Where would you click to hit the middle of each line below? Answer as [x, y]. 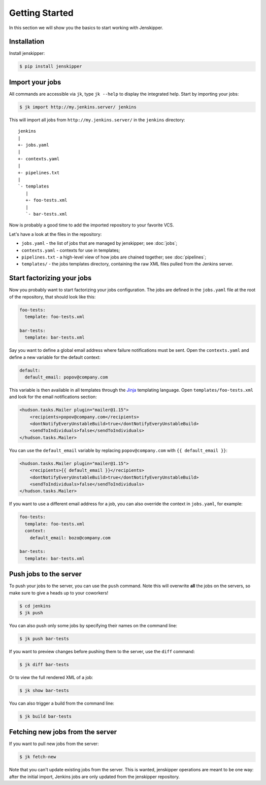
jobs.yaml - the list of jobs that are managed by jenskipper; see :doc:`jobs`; [99, 243]
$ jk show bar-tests [44, 690]
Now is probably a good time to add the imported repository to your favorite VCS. [92, 225]
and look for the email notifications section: [53, 397]
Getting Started [41, 13]
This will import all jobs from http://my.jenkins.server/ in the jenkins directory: [97, 120]
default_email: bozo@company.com [70, 538]
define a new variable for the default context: [55, 357]
